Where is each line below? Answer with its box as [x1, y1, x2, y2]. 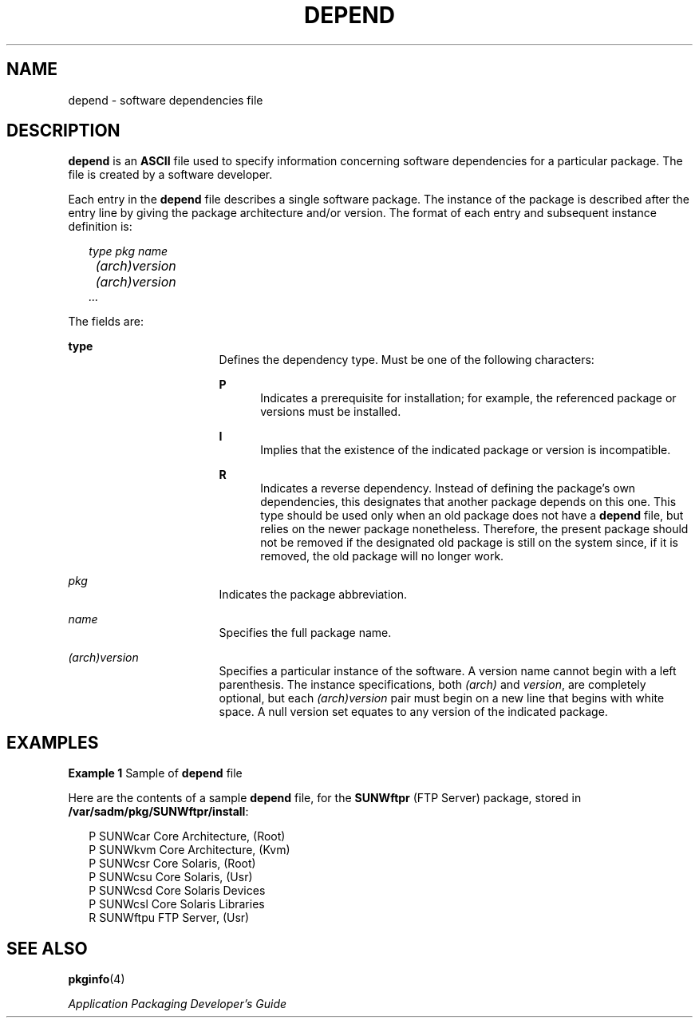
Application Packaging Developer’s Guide [68, 997, 287, 1011]
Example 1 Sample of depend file [68, 766, 243, 781]
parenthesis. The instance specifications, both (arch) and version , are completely [219, 678, 646, 692]
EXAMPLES [6, 732, 99, 753]
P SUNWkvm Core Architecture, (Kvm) [89, 843, 290, 857]
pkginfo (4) [68, 972, 125, 986]
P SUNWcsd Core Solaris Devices [89, 884, 266, 898]
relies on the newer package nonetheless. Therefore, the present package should [260, 522, 689, 536]
